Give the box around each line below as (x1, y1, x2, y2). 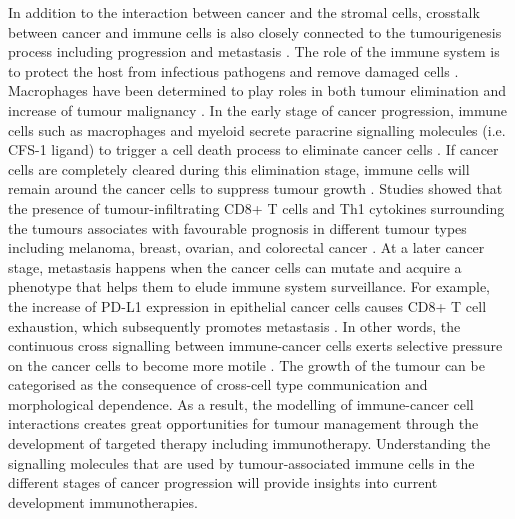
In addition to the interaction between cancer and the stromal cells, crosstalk (8, 2, 480, 22)
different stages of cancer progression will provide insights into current (8, 472, 438, 493)
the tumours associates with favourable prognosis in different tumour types (8, 217, 467, 238)
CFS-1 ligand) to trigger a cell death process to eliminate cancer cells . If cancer (8, 139, 499, 160)
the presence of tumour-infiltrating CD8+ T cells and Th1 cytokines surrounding (8, 197, 505, 218)
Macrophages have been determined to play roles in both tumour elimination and (8, 80, 507, 101)
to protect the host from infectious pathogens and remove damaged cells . (8, 60, 459, 81)
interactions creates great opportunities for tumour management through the (8, 413, 479, 434)
